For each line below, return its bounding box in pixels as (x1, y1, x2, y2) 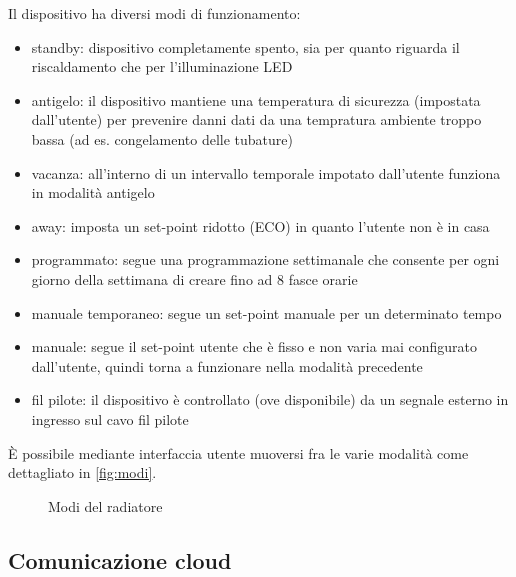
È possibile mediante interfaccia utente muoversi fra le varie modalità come (8, 442, 469, 463)
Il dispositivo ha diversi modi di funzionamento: (8, 3, 301, 23)
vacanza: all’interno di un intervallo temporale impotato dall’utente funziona (31, 162, 501, 183)
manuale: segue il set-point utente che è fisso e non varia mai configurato (31, 336, 478, 357)
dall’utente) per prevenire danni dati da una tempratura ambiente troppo (31, 109, 482, 130)
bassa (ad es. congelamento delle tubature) (31, 128, 293, 149)
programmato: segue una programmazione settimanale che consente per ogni (31, 249, 500, 270)
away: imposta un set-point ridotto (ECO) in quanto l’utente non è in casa (31, 215, 490, 236)
